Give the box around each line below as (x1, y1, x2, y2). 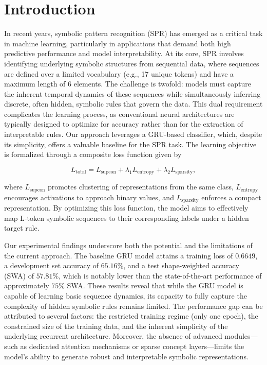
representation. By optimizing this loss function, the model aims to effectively (4, 202, 249, 213)
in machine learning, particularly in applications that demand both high (4, 38, 231, 48)
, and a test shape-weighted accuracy (123, 260, 240, 271)
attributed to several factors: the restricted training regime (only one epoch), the (4, 310, 258, 321)
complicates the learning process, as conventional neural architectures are (4, 108, 235, 119)
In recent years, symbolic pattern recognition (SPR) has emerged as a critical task (4, 28, 263, 39)
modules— (224, 331, 258, 341)
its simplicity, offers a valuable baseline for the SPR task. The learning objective (4, 138, 257, 149)
